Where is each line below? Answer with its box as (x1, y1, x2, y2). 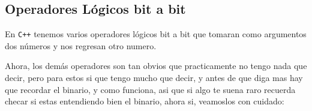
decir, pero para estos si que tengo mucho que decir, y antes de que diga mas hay (5, 71, 303, 84)
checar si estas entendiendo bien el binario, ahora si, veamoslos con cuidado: (5, 95, 284, 107)
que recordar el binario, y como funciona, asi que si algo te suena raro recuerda (5, 83, 296, 95)
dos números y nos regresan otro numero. (5, 39, 157, 52)
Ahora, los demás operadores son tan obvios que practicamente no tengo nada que (5, 59, 307, 72)
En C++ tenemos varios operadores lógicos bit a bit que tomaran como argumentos (5, 28, 307, 40)
